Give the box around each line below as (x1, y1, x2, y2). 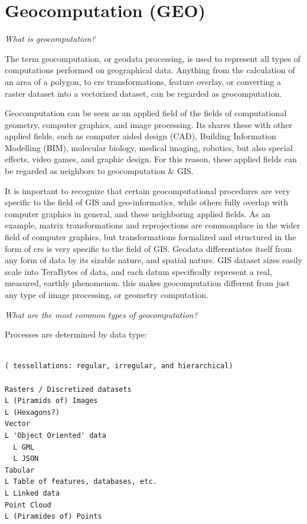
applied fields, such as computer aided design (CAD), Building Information (5, 130, 276, 142)
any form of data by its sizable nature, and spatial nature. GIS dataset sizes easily (5, 254, 302, 266)
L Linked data (5, 489, 60, 497)
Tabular (5, 466, 35, 474)
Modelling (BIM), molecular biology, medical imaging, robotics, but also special (5, 141, 293, 153)
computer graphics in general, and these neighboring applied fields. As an (5, 207, 270, 220)
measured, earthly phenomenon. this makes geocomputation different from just (5, 277, 290, 289)
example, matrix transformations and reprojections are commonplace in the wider (5, 219, 301, 231)
